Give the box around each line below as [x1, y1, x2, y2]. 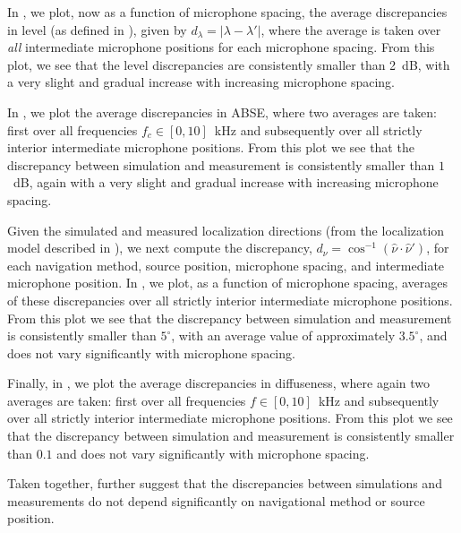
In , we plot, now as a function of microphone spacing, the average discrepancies [7, 3, 448, 21]
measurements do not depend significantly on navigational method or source [7, 491, 425, 510]
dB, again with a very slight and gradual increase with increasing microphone [13, 173, 439, 192]
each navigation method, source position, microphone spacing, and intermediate [7, 255, 445, 274]
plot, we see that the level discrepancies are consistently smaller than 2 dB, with [7, 55, 450, 73]
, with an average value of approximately [171, 326, 396, 345]
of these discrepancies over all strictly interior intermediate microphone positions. [7, 290, 453, 309]
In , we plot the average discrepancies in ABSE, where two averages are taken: [7, 102, 437, 121]
